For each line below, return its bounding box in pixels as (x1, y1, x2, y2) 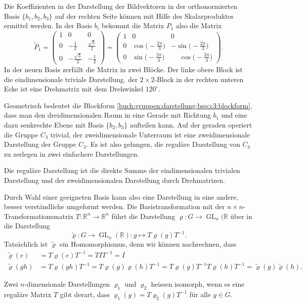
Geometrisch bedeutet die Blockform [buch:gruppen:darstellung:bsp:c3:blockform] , (4, 100, 253, 110)
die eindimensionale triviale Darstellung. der (4, 74, 138, 84)
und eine (221, 110, 247, 120)
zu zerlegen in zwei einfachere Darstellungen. (4, 148, 139, 159)
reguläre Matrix (4, 289, 51, 299)
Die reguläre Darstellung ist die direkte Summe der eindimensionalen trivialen (4, 165, 240, 175)
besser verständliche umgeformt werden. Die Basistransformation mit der (4, 201, 225, 212)
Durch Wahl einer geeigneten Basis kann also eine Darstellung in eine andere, (4, 191, 239, 202)
